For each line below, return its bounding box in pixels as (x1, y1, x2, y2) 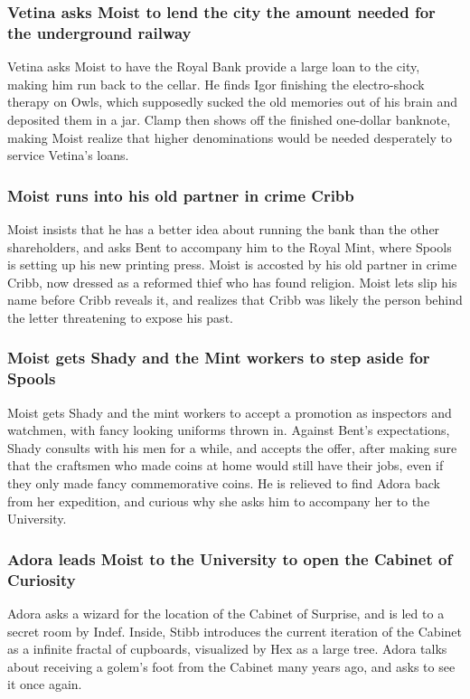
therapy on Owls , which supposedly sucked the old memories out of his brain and (7, 92, 457, 111)
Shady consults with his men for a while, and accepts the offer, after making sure (7, 438, 457, 457)
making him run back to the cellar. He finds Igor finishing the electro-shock (7, 74, 425, 93)
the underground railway (7, 21, 192, 43)
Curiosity (7, 568, 76, 590)
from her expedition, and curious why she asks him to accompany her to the (7, 491, 430, 510)
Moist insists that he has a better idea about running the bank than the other (7, 219, 440, 238)
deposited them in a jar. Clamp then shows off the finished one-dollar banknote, (7, 109, 451, 128)
